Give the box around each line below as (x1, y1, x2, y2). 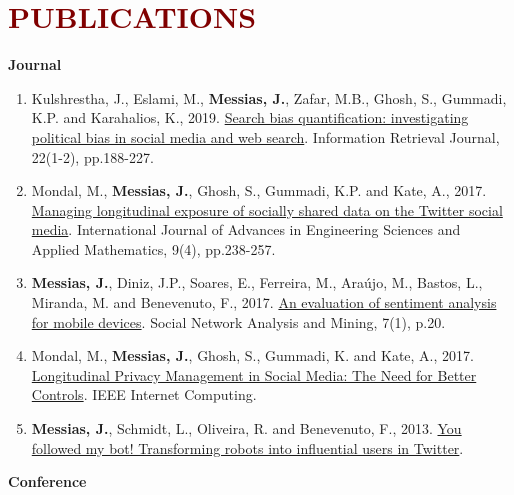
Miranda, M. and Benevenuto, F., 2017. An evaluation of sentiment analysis (31, 292, 497, 313)
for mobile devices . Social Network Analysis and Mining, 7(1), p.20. (31, 311, 446, 332)
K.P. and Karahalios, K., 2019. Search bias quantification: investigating (31, 107, 469, 128)
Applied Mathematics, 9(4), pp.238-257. (31, 238, 276, 259)
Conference (8, 471, 87, 492)
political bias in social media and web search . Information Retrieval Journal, (31, 126, 500, 147)
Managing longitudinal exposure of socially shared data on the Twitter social (31, 199, 503, 220)
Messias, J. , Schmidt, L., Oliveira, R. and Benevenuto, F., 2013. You (31, 418, 462, 439)
